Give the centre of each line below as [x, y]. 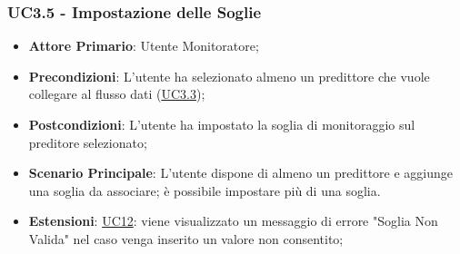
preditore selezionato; [88, 142]
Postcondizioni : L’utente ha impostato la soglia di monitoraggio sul [222, 124]
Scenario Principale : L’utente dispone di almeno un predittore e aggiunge [241, 173]
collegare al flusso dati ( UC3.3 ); [117, 94]
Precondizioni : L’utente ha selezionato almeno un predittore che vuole [229, 76]
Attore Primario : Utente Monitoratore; [144, 46]
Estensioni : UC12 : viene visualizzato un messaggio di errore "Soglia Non [233, 221]
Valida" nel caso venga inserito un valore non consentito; [186, 238]
